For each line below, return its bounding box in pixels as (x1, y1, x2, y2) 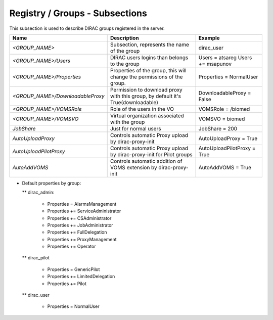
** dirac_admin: (22, 190, 55, 196)
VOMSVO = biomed (198, 115, 245, 122)
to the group (110, 60, 140, 67)
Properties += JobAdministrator (47, 222, 113, 228)
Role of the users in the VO (110, 105, 174, 112)
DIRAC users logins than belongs (110, 54, 189, 61)
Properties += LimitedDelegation (47, 273, 115, 280)
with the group (110, 118, 145, 125)
